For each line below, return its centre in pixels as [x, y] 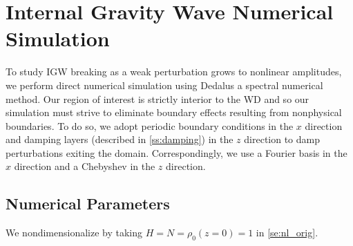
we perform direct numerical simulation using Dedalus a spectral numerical [164, 85]
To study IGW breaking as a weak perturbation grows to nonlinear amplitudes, [174, 72]
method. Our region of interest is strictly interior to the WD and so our [158, 98]
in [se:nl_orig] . [287, 233]
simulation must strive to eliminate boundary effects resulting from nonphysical [174, 112]
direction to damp [282, 139]
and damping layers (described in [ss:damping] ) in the [120, 139]
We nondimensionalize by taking [74, 233]
